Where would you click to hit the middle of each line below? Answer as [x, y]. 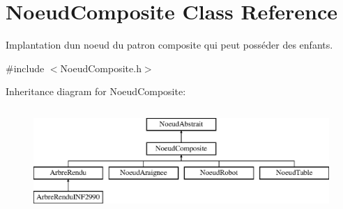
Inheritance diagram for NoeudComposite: [96, 91]
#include [25, 68]
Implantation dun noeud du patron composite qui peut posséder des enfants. [169, 45]
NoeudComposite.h [101, 68]
